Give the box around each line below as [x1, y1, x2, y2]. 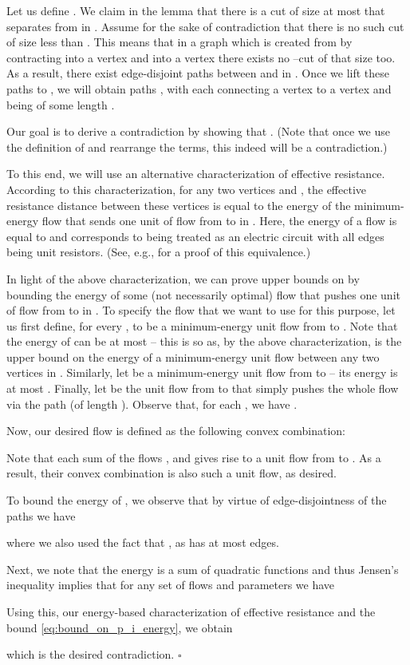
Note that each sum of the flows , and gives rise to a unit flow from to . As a [6, 449, 381, 465]
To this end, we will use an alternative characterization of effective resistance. [6, 165, 385, 182]
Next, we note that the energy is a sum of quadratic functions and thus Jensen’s [6, 560, 399, 577]
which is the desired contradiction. [6, 646, 175, 663]
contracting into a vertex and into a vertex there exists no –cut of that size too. [6, 49, 396, 65]
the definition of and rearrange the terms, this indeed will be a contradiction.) [6, 138, 388, 155]
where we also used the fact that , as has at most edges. [6, 534, 279, 551]
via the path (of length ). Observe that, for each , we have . [6, 395, 298, 412]
